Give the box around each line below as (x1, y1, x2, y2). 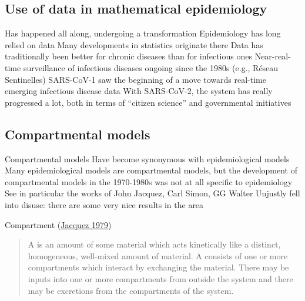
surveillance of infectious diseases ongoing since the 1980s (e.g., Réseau (23, 61, 279, 73)
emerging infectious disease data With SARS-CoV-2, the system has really (5, 85, 273, 97)
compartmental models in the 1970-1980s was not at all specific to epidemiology (5, 175, 293, 188)
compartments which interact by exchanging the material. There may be (28, 261, 289, 273)
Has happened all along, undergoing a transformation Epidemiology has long (5, 27, 281, 39)
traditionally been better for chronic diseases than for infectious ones (5, 50, 252, 62)
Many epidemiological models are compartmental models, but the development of (5, 164, 297, 176)
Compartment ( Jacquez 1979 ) (5, 218, 112, 230)
